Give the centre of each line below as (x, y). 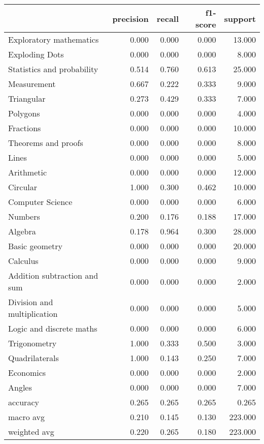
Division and (31, 302)
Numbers (24, 216)
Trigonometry (32, 343)
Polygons (24, 113)
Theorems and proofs (46, 143)
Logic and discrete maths (53, 328)
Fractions (25, 128)
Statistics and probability (53, 69)
